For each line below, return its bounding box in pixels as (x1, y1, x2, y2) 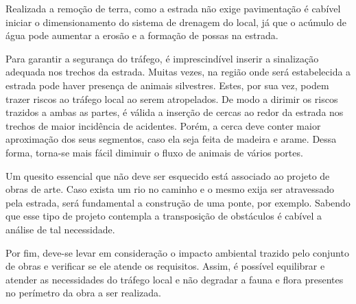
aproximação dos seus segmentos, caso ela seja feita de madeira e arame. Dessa (5, 132, 337, 146)
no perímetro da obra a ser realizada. (5, 285, 161, 300)
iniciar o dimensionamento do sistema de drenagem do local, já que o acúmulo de (5, 14, 346, 29)
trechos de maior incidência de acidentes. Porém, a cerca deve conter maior (5, 118, 321, 132)
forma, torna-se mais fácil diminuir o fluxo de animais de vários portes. (5, 145, 303, 159)
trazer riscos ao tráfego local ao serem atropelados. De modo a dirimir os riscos (5, 91, 338, 106)
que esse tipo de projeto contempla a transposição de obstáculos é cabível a (5, 209, 322, 223)
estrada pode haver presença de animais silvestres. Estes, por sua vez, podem (5, 78, 329, 92)
